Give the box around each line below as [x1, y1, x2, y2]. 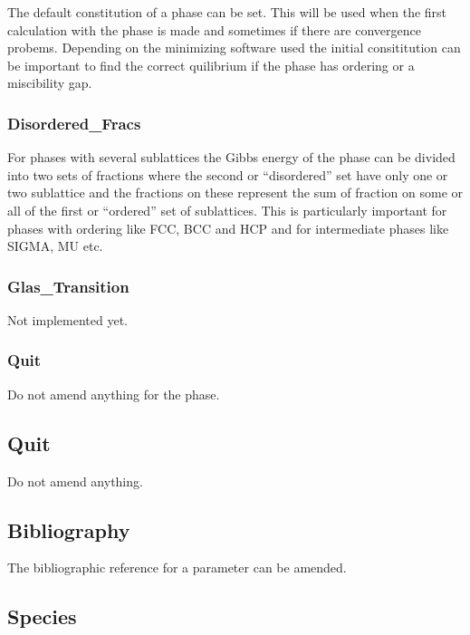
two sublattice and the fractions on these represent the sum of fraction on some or [7, 183, 464, 202]
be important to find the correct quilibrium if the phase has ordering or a [7, 55, 415, 74]
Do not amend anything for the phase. [7, 384, 220, 403]
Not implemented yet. [7, 310, 128, 329]
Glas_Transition [7, 274, 129, 297]
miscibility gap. [7, 73, 92, 92]
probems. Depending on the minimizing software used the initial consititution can [7, 38, 461, 57]
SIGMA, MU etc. [7, 236, 103, 255]
